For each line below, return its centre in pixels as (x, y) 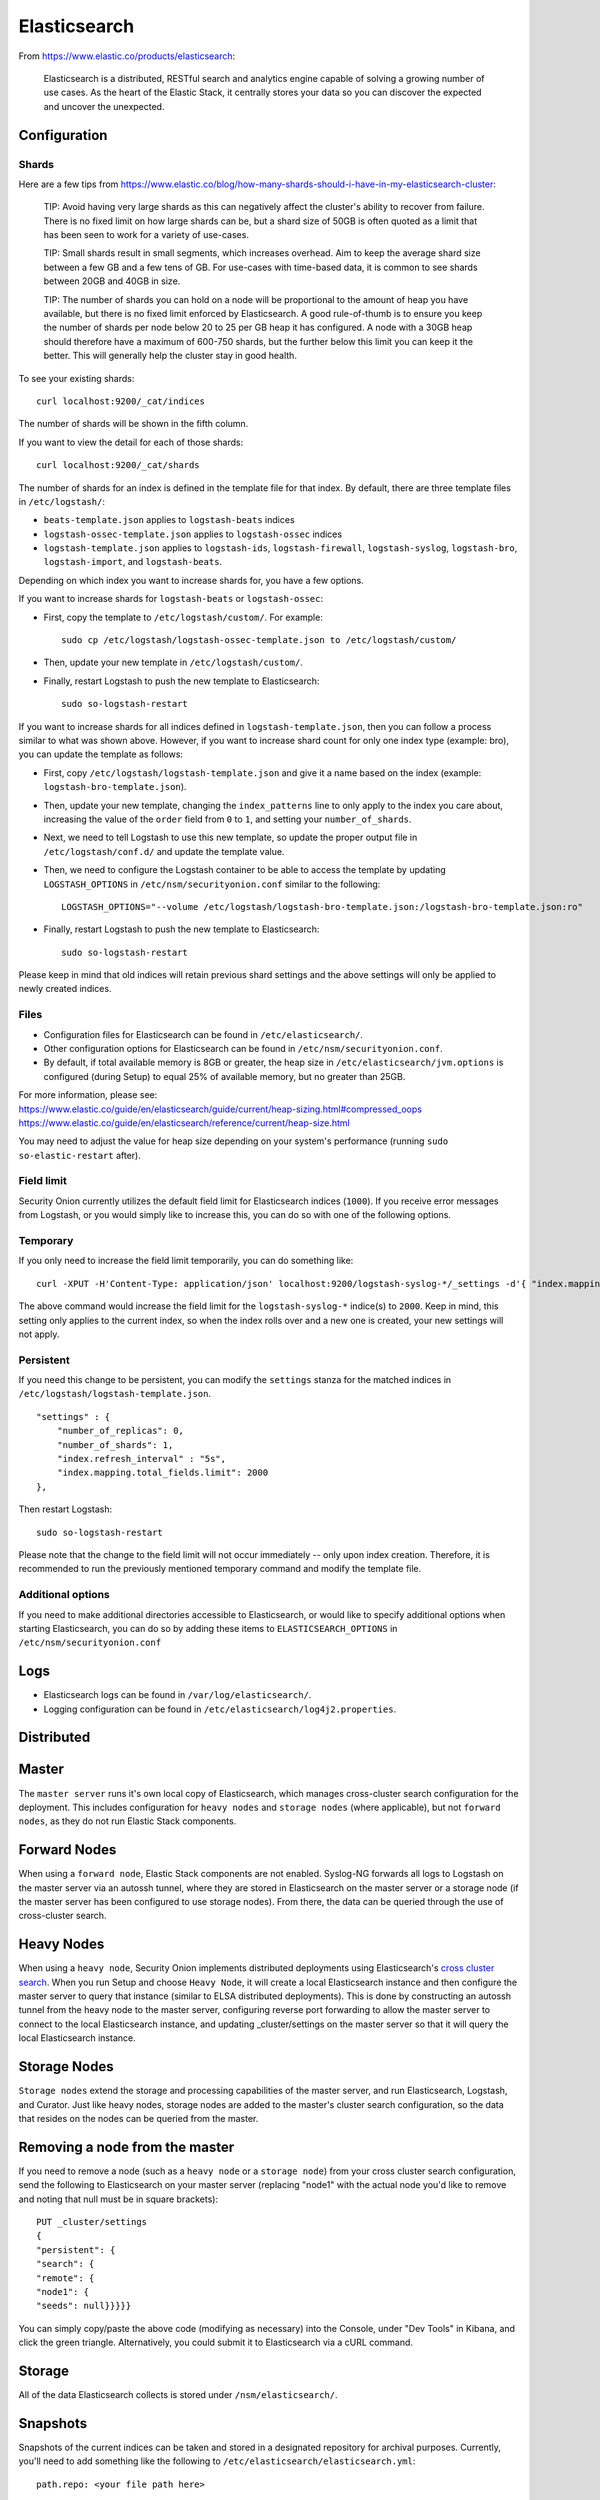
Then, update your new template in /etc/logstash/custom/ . (173, 662)
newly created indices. (65, 989)
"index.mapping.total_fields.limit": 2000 (162, 1473)
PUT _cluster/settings (92, 2222)
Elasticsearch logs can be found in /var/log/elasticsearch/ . (177, 1695)
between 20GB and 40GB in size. (112, 281)
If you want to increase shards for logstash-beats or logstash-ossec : (171, 599)
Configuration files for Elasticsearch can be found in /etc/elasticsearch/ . (203, 1034)
